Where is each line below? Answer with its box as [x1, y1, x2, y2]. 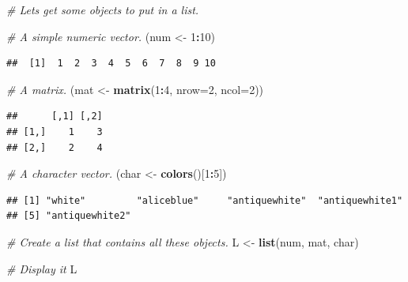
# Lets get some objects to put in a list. [6, 2, 199, 17]
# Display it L [6, 260, 77, 276]
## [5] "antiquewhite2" [6, 210, 131, 222]
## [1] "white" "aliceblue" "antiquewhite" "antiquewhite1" [6, 194, 403, 206]
